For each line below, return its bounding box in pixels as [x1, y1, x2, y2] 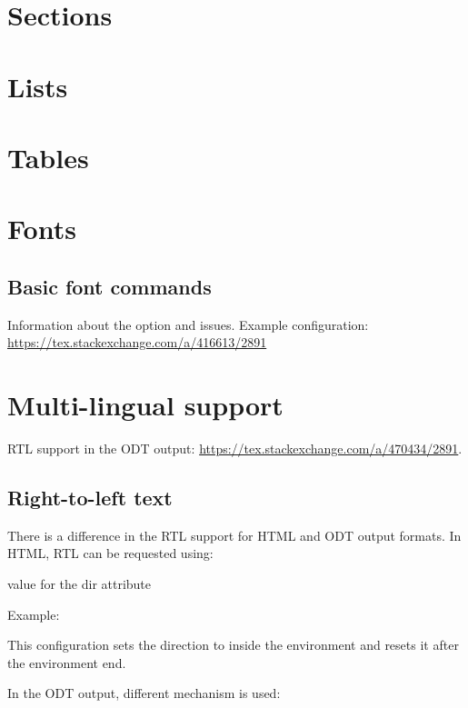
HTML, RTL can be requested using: [7, 543, 214, 563]
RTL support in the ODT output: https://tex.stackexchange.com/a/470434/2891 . [7, 439, 463, 458]
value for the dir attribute [7, 574, 152, 593]
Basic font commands [7, 272, 212, 300]
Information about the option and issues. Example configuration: [7, 314, 369, 334]
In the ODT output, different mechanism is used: [7, 683, 281, 703]
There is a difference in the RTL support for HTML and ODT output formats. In [7, 525, 462, 544]
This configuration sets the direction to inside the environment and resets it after [7, 635, 459, 654]
